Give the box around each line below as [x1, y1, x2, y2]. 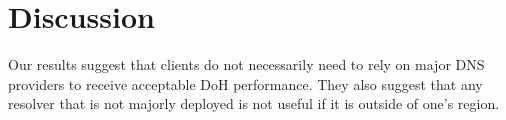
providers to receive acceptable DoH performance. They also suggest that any [8, 73, 483, 94]
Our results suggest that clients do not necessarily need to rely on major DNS [8, 54, 485, 75]
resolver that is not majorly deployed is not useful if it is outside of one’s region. [8, 93, 500, 114]
